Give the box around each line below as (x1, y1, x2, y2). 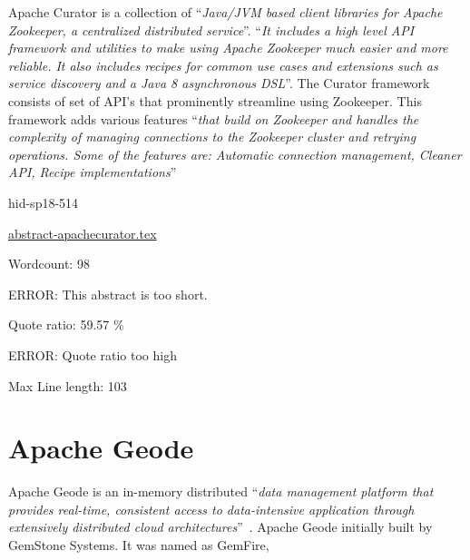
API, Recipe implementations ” (8, 162, 177, 182)
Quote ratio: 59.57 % (8, 315, 124, 334)
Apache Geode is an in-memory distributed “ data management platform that (8, 482, 434, 501)
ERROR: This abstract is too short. (8, 284, 208, 303)
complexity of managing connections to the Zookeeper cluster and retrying (8, 127, 416, 146)
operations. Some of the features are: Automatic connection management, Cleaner (8, 144, 462, 163)
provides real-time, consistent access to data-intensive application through (8, 499, 415, 518)
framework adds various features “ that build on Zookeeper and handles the (8, 109, 419, 128)
